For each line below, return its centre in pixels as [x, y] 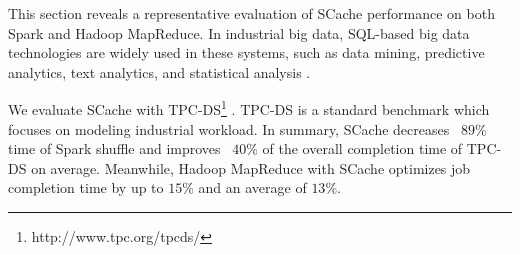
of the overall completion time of [362, 148]
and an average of [252, 187]
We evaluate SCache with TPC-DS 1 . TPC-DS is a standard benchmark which [249, 108]
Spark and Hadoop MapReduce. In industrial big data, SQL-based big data [239, 32]
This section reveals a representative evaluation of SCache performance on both [251, 13]
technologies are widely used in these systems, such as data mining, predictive [246, 52]
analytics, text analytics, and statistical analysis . [159, 71]
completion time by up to [86, 187]
